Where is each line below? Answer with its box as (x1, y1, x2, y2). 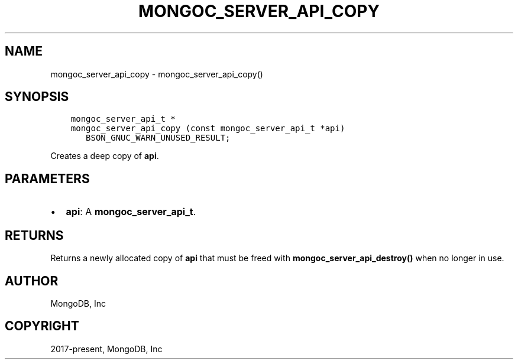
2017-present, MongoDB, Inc (50, 343, 163, 354)
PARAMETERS (5, 171, 90, 186)
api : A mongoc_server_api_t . (66, 206, 196, 218)
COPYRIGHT (5, 318, 79, 334)
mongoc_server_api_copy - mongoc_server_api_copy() (50, 69, 263, 79)
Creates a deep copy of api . (50, 151, 159, 161)
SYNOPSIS (5, 89, 69, 105)
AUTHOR (5, 273, 59, 288)
